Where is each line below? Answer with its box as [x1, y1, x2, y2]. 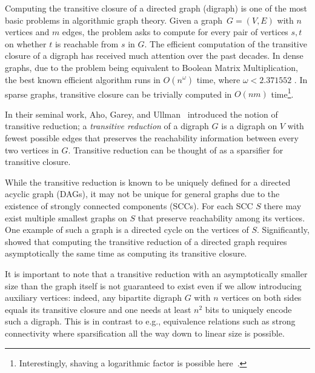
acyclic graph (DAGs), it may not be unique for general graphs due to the [5, 187, 280, 200]
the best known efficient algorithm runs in [5, 73, 161, 86]
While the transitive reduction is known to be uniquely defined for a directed [5, 175, 291, 188]
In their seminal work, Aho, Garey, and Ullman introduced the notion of [5, 107, 278, 120]
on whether [5, 37, 47, 50]
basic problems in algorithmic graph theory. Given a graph [5, 13, 223, 26]
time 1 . [271, 86, 294, 100]
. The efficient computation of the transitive [144, 37, 307, 50]
